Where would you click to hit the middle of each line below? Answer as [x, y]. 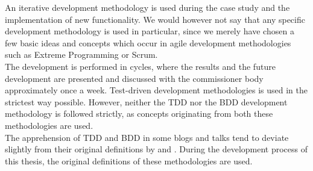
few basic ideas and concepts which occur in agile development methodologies [148, 42]
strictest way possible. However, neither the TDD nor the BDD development [146, 101]
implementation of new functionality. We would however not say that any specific [155, 19]
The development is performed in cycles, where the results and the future [140, 66]
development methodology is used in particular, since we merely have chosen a [150, 31]
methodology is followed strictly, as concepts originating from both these [139, 113]
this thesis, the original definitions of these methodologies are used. [129, 160]
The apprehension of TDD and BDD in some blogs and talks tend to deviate [147, 137]
